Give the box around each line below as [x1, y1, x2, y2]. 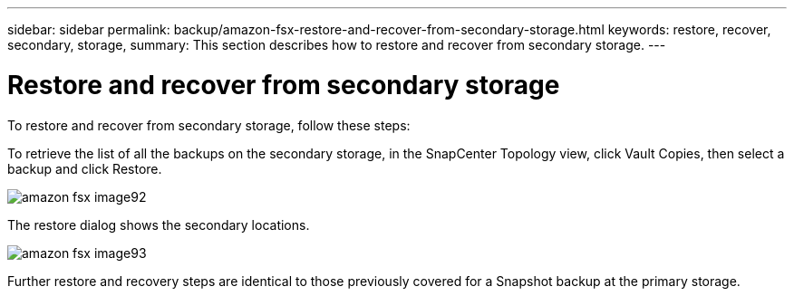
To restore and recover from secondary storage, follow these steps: [7, 117, 411, 133]
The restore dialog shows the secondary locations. [7, 216, 310, 233]
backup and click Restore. [7, 160, 162, 177]
